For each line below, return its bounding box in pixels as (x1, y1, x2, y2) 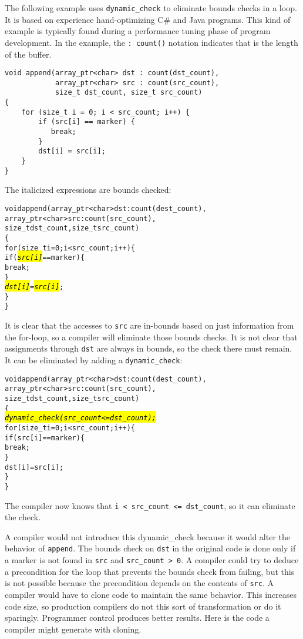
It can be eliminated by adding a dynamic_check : (5, 354, 183, 366)
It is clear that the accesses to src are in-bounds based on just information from (5, 319, 294, 332)
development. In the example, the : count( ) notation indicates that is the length (5, 36, 298, 48)
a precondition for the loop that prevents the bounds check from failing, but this (5, 565, 295, 577)
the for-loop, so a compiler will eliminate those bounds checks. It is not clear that (5, 330, 298, 343)
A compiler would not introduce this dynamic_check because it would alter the (5, 530, 290, 543)
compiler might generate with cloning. (5, 623, 142, 635)
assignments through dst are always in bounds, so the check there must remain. (5, 342, 292, 354)
